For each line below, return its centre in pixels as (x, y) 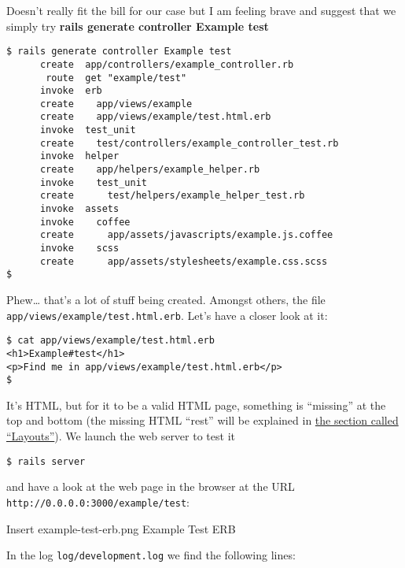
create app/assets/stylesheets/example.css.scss (184, 261)
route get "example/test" (116, 78)
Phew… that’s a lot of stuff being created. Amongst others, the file (166, 299)
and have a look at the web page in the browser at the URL (151, 486)
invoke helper (79, 156)
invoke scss (79, 249)
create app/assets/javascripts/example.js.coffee (186, 235)
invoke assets (79, 209)
